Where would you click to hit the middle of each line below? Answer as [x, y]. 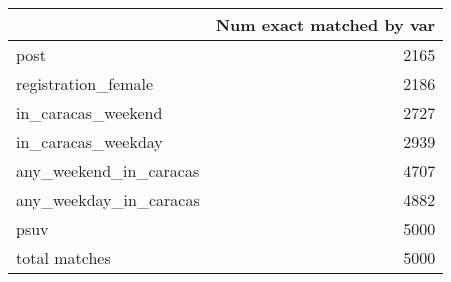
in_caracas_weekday [89, 141]
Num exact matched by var [325, 24]
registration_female [85, 83]
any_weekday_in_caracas [108, 199]
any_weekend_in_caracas [108, 170]
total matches [63, 257]
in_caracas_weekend [89, 112]
